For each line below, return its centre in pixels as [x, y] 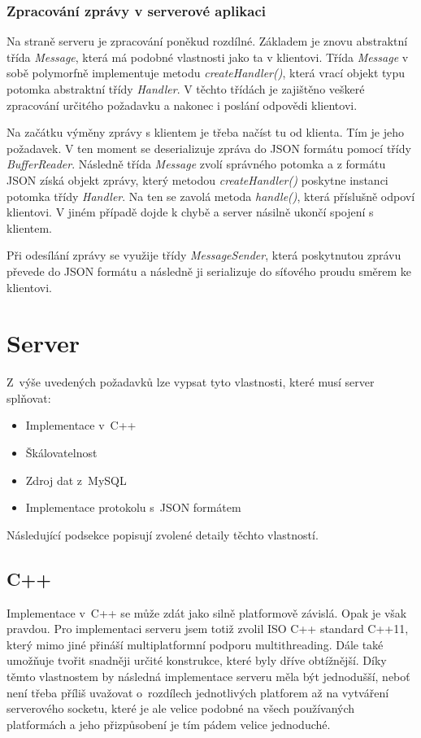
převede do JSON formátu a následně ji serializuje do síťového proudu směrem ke [209, 271]
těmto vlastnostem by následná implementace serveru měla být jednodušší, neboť [208, 676]
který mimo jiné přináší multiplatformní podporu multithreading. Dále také [195, 644]
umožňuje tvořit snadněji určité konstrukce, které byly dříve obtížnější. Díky [197, 660]
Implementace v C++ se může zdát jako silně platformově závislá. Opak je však [207, 612]
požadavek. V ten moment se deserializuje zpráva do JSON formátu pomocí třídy [209, 148]
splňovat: [29, 397]
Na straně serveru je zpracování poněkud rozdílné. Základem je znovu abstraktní [207, 41]
